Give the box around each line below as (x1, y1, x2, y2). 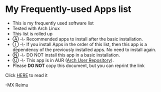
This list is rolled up (12, 30, 52, 36)
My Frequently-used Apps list (5, 3, 131, 15)
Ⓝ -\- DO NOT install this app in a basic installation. (12, 51, 120, 58)
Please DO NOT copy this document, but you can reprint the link (12, 62, 145, 68)
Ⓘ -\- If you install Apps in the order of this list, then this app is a (12, 41, 147, 47)
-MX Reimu (5, 81, 28, 88)
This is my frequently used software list (12, 20, 94, 26)
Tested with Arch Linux (12, 25, 60, 31)
